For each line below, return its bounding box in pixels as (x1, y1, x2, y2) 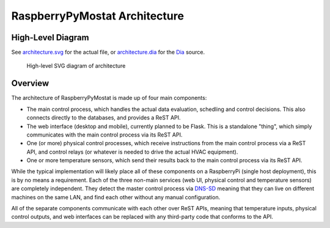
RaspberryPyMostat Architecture (11, 9, 185, 23)
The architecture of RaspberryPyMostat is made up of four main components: (11, 94, 207, 102)
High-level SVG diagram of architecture (26, 62, 126, 69)
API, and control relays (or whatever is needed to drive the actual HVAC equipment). (26, 148, 238, 155)
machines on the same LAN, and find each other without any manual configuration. (11, 193, 221, 201)
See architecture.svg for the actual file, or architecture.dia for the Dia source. (11, 49, 205, 56)
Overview (11, 78, 50, 88)
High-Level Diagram (11, 32, 89, 43)
